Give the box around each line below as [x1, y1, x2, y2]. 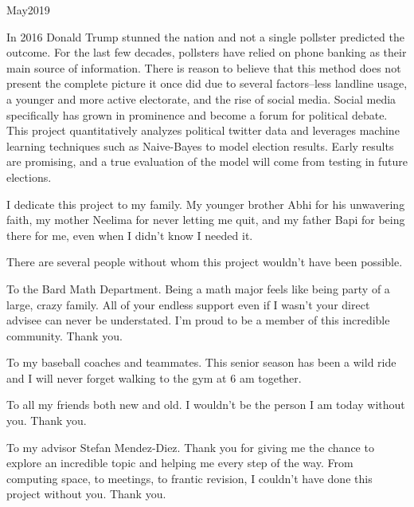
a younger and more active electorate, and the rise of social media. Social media [6, 90, 396, 107]
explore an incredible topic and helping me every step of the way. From [6, 454, 353, 471]
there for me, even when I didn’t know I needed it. [6, 226, 253, 243]
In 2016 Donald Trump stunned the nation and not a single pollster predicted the [6, 28, 404, 45]
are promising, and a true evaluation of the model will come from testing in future [6, 153, 408, 170]
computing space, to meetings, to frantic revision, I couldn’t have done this [6, 470, 373, 486]
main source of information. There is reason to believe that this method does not [6, 59, 401, 76]
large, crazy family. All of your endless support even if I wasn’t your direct [6, 296, 370, 312]
